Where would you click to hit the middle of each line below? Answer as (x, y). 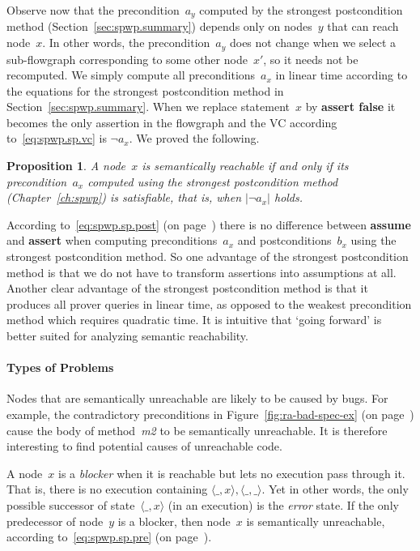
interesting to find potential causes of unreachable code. (144, 446)
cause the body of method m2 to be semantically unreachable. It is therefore (197, 430)
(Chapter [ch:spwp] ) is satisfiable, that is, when (124, 197)
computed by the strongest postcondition (301, 10)
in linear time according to (342, 75)
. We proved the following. (194, 138)
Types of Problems (60, 367)
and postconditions (284, 240)
